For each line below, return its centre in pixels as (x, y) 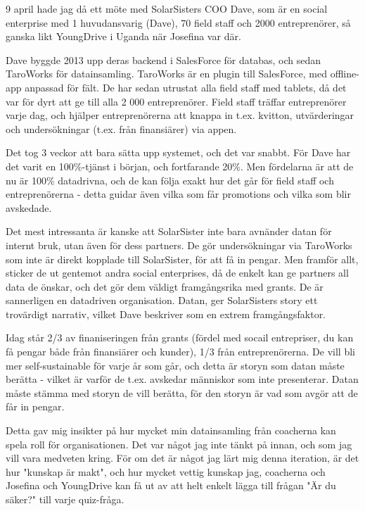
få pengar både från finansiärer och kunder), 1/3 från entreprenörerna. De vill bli (180, 352)
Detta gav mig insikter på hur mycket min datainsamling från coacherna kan (171, 430)
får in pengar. (35, 406)
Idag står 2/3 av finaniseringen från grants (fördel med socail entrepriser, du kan (180, 337)
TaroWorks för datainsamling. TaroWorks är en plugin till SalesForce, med (167, 74)
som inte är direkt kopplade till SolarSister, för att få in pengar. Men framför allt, (182, 259)
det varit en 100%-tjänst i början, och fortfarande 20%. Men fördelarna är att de (180, 166)
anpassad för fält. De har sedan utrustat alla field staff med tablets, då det (186, 87)
